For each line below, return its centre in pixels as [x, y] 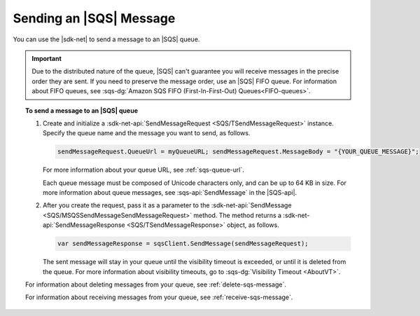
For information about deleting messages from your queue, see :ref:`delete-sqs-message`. [156, 284]
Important [47, 58]
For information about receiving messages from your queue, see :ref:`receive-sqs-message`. [159, 297]
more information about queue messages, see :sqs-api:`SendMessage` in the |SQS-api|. [170, 193]
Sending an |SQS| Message [94, 18]
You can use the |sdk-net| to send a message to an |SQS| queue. [106, 39]
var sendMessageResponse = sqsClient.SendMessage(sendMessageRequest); [183, 244]
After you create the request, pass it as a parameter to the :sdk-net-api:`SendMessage [167, 205]
